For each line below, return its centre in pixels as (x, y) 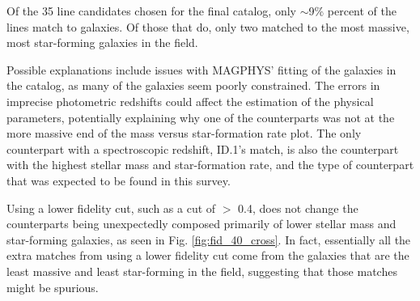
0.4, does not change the (298, 208)
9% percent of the (352, 11)
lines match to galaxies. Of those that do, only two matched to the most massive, (208, 26)
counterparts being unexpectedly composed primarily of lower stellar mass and (202, 224)
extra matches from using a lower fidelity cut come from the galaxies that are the (208, 255)
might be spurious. (53, 287)
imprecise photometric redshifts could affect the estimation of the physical (190, 101)
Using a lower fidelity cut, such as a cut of (111, 208)
